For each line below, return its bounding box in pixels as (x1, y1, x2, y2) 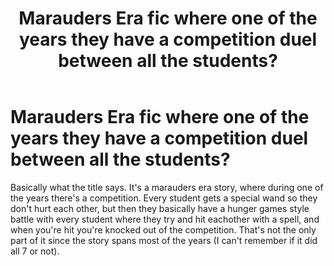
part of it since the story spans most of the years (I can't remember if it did (10, 234, 318, 246)
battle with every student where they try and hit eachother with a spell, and (10, 213, 320, 225)
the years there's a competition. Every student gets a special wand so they (10, 192, 318, 204)
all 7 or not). (10, 245, 60, 257)
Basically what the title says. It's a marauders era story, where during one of (10, 181, 324, 193)
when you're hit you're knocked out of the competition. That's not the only (10, 223, 317, 236)
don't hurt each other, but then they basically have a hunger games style (10, 202, 310, 214)
